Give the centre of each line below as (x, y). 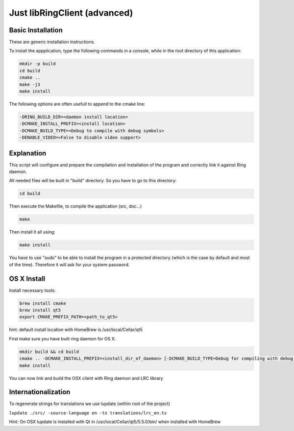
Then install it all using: (32, 232)
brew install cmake (43, 303)
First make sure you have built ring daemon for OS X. (62, 338)
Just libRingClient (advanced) (71, 13)
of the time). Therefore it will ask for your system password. (69, 264)
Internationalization (40, 392)
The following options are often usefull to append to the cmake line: (77, 104)
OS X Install (27, 278)
